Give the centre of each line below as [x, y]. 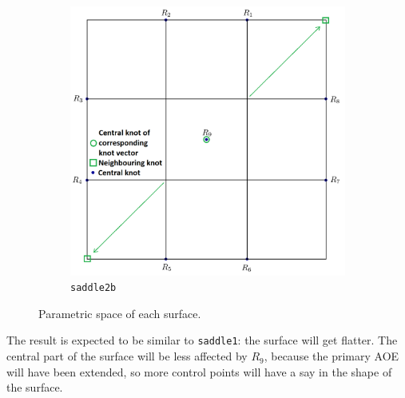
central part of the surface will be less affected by [127, 356]
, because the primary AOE [332, 356]
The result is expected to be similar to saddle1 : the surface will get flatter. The [202, 340]
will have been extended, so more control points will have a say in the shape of [199, 371]
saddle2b [93, 288]
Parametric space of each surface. [120, 313]
